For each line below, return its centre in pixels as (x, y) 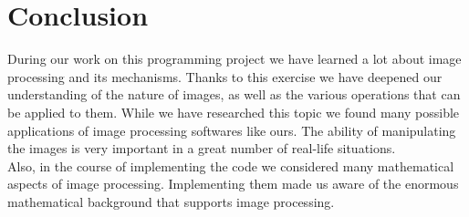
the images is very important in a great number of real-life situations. (202, 148)
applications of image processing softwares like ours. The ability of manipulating (232, 130)
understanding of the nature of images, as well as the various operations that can (234, 94)
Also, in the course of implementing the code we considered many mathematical (231, 165)
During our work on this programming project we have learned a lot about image (234, 59)
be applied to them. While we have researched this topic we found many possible (234, 112)
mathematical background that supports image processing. (171, 201)
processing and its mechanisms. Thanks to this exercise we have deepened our (225, 76)
